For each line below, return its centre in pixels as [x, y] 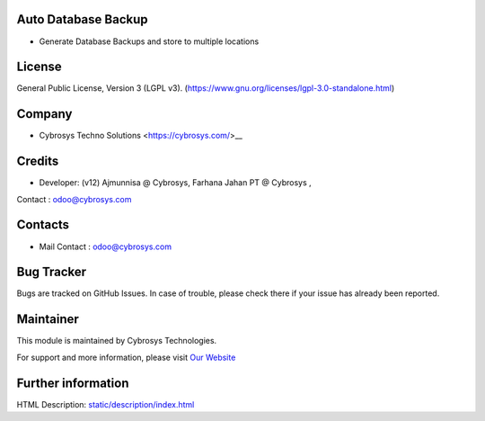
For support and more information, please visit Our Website [126, 357]
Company [44, 114]
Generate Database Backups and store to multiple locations [149, 41]
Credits [38, 161]
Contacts [43, 225]
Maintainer [48, 319]
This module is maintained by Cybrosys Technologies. [117, 341]
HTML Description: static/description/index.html [106, 404]
